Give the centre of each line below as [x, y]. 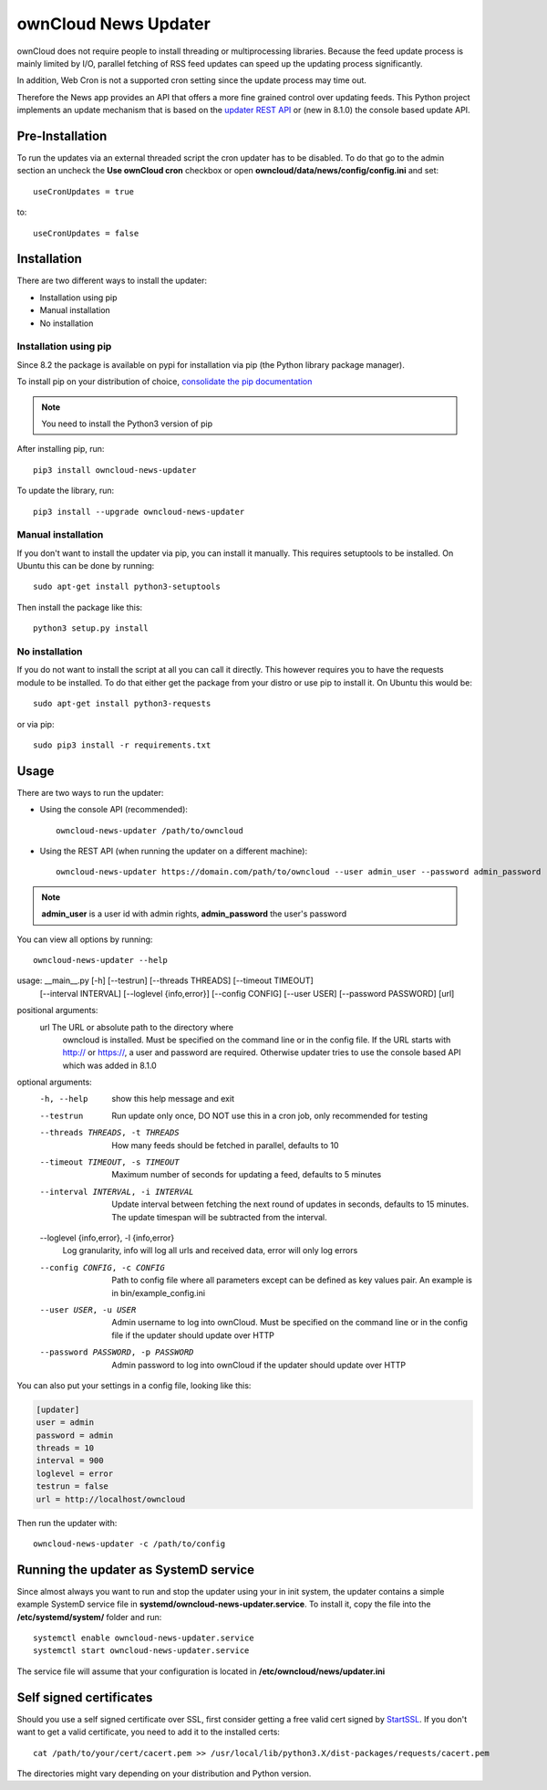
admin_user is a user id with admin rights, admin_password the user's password [194, 914]
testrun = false [72, 1486]
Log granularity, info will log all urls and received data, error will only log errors [210, 1251]
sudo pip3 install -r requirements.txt [122, 745]
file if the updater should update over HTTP [193, 1335]
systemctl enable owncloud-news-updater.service [144, 1638]
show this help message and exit [173, 1099]
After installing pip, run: [61, 449]
